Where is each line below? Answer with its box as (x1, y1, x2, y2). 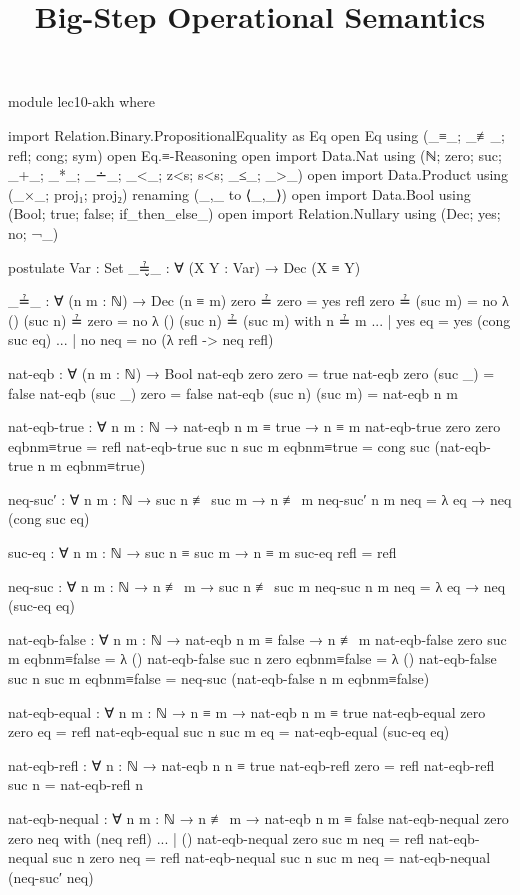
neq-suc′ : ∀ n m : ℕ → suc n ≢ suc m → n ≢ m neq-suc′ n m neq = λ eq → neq (8, 488, 512, 509)
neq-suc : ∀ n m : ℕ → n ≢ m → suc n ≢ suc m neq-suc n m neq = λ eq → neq (8, 575, 506, 596)
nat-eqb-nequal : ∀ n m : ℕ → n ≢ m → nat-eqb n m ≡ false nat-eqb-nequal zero (8, 808, 509, 828)
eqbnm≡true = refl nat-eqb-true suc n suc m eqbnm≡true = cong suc (8, 435, 430, 456)
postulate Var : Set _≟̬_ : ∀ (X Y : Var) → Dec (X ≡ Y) (8, 256, 361, 277)
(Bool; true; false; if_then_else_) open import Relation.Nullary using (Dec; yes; (8, 203, 501, 224)
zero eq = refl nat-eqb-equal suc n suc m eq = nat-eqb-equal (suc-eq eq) (8, 721, 450, 742)
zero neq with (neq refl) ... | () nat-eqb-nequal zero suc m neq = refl (8, 827, 424, 848)
